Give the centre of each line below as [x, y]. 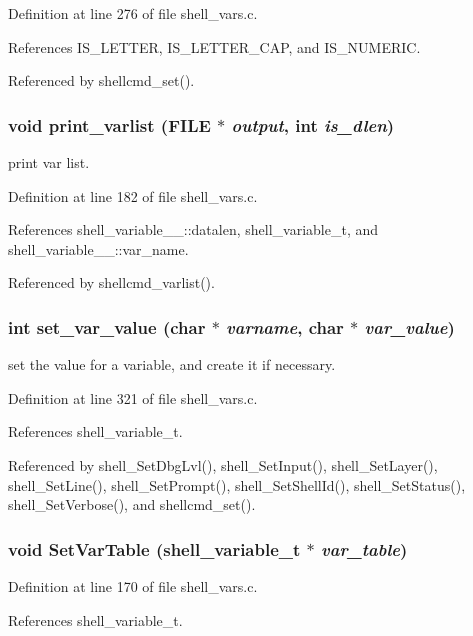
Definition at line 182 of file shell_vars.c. [133, 195]
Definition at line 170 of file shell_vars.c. [133, 585]
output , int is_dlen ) [313, 124]
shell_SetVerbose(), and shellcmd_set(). [132, 504]
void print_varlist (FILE [109, 124]
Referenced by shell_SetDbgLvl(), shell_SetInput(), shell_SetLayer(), [223, 464]
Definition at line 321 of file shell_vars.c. [133, 397]
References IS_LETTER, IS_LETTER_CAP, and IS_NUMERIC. [214, 46]
